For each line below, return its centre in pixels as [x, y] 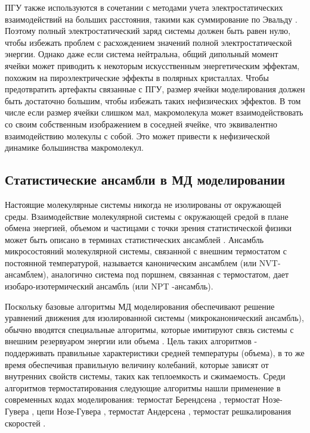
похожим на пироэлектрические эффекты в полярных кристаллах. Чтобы [137, 77]
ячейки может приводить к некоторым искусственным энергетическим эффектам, [152, 65]
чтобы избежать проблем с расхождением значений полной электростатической [148, 42]
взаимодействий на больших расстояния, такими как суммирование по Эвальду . [151, 19]
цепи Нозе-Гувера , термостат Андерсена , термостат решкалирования [164, 411]
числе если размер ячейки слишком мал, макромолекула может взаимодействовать [154, 112]
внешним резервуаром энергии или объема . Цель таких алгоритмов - [131, 341]
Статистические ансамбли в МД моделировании [145, 180]
